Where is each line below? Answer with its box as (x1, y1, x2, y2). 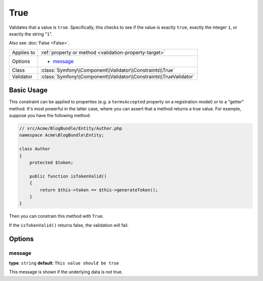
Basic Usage (9, 86, 48, 95)
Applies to (12, 49, 36, 56)
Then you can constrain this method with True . (9, 213, 104, 219)
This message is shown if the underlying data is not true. (9, 269, 123, 275)
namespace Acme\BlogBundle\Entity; (19, 132, 104, 138)
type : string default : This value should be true (9, 260, 119, 266)
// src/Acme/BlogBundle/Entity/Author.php (19, 126, 122, 131)
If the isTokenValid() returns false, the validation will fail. (9, 222, 129, 228)
